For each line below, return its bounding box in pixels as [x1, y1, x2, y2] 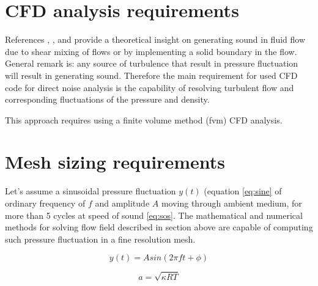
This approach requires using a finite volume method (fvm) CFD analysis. [5, 113, 283, 126]
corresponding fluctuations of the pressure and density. [5, 93, 210, 106]
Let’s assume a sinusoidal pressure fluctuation [5, 185, 176, 197]
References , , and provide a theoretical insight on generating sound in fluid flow [5, 33, 306, 46]
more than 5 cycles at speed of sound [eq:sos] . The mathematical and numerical [5, 208, 303, 221]
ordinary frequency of [5, 197, 86, 209]
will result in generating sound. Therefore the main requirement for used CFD [5, 68, 298, 81]
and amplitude [95, 197, 150, 209]
